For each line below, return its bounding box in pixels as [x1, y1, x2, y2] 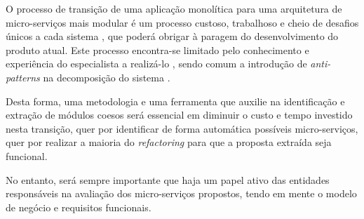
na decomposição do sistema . [43, 69, 170, 84]
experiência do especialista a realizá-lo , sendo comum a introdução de [6, 56, 307, 71]
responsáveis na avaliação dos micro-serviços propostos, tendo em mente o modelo [6, 186, 357, 201]
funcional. [6, 148, 48, 163]
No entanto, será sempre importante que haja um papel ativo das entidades [6, 172, 330, 187]
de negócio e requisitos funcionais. [6, 199, 151, 214]
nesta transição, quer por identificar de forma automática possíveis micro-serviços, [6, 121, 358, 135]
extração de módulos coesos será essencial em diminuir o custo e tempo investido [6, 107, 353, 122]
